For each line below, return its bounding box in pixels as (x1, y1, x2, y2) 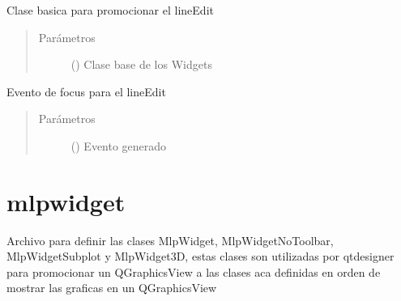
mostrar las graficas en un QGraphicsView (6, 279, 217, 296)
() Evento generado (70, 137, 167, 154)
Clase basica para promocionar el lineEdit (6, 2, 214, 18)
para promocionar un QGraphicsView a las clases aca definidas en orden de (6, 263, 381, 280)
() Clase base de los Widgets (70, 56, 212, 73)
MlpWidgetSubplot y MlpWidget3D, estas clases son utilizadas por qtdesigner (6, 248, 395, 265)
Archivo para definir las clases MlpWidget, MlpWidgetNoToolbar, (6, 231, 334, 248)
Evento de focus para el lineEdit (6, 83, 166, 100)
